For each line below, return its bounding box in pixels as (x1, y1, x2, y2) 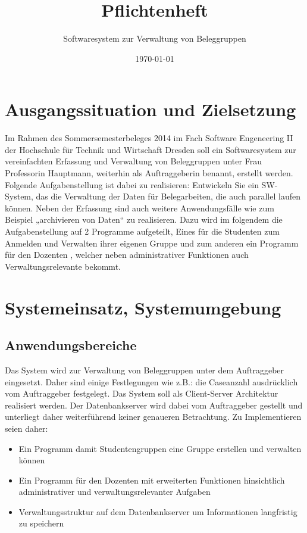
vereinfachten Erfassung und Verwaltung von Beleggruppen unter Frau (5, 155, 262, 167)
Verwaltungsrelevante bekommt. (5, 260, 121, 272)
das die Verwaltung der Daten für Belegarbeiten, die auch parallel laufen (36, 190, 300, 202)
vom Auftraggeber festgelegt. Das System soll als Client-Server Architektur (5, 387, 278, 400)
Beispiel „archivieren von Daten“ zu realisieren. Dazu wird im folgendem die (5, 213, 283, 226)
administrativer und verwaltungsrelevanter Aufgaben (18, 485, 211, 498)
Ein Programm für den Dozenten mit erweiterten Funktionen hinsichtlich (18, 473, 285, 486)
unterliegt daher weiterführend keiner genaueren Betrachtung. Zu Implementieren (5, 410, 302, 423)
